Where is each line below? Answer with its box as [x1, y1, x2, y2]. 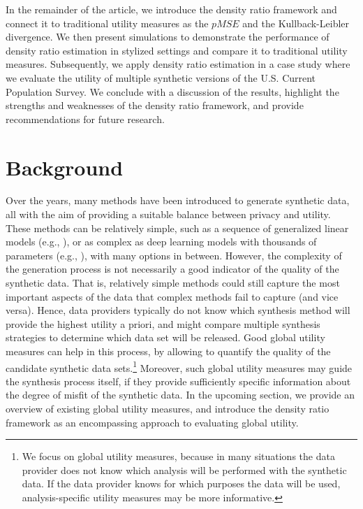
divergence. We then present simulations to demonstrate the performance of [6, 29, 329, 44]
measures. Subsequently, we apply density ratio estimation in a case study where [6, 57, 350, 71]
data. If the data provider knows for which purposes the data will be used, [22, 476, 341, 491]
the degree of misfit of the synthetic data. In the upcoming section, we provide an [6, 387, 355, 402]
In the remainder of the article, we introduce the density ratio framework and [6, 2, 337, 16]
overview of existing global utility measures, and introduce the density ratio [6, 401, 329, 416]
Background [6, 152, 124, 181]
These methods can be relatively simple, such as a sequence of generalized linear [6, 220, 349, 235]
